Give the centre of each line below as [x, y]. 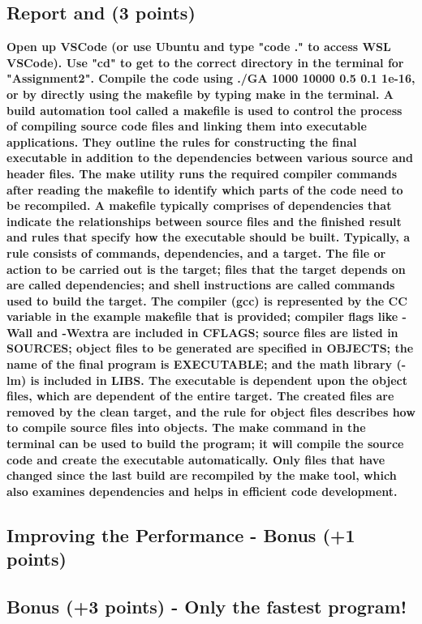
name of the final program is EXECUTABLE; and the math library [200, 364]
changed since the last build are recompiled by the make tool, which [202, 475]
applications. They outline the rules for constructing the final [182, 141]
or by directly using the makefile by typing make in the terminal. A [200, 94]
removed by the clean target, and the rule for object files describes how [211, 411]
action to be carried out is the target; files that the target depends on [206, 269]
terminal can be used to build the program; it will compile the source [205, 444]
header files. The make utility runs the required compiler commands [202, 173]
